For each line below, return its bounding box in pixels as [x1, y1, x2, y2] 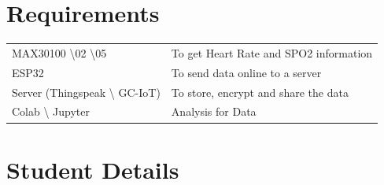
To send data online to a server [171, 64, 322, 80]
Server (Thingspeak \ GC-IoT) [12, 83, 161, 100]
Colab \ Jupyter [12, 103, 90, 120]
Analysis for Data [171, 103, 257, 120]
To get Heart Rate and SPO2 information [171, 44, 373, 61]
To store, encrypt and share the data [171, 83, 349, 100]
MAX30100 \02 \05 [12, 44, 107, 61]
